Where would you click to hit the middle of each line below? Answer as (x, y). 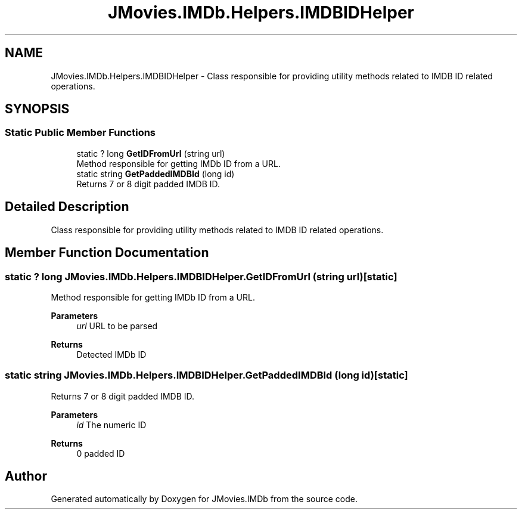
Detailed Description (67, 207)
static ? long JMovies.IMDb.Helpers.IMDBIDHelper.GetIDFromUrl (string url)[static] (201, 276)
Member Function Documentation (107, 253)
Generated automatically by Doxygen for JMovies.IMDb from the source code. (204, 499)
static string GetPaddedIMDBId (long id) (156, 174)
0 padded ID (101, 453)
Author (26, 476)
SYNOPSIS (37, 109)
